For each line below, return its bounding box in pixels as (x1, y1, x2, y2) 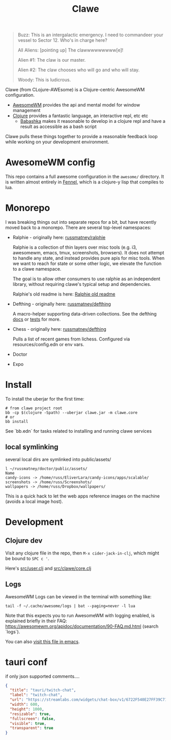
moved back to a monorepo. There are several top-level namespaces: (5, 225, 152, 231)
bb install (5, 419, 28, 424)
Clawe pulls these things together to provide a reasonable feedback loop (5, 134, 158, 140)
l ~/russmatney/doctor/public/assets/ (5, 466, 88, 471)
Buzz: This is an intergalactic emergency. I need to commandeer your (17, 32, 164, 38)
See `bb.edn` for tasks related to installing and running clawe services (5, 428, 152, 434)
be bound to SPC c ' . (5, 555, 49, 561)
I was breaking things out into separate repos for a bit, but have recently (5, 219, 157, 225)
